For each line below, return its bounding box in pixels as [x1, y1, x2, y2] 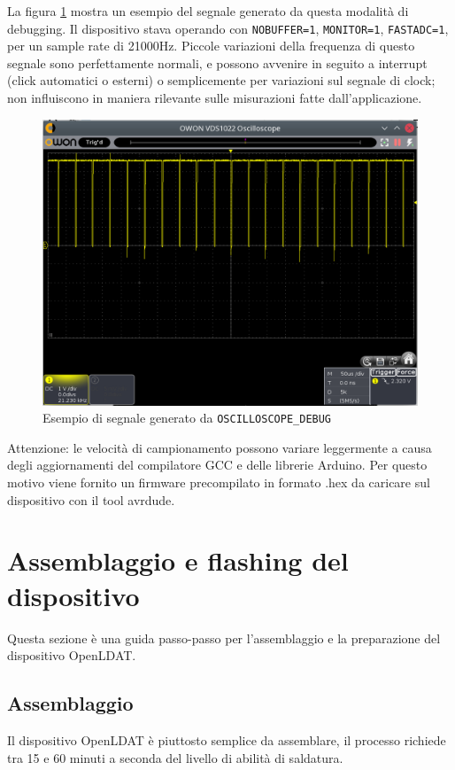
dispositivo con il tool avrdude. [7, 490, 175, 509]
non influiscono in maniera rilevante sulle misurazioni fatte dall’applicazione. [7, 89, 422, 107]
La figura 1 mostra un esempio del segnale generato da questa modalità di [7, 2, 409, 19]
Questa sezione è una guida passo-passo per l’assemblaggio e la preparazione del [7, 628, 441, 647]
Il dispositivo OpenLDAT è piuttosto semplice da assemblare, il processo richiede [7, 730, 446, 749]
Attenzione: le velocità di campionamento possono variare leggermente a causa [7, 438, 432, 456]
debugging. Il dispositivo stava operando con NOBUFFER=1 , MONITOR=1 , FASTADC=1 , [7, 19, 449, 37]
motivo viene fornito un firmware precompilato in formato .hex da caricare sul [7, 473, 430, 492]
